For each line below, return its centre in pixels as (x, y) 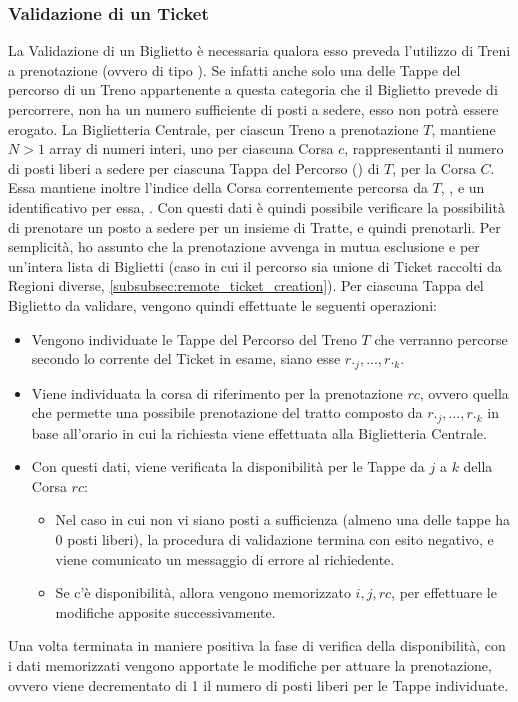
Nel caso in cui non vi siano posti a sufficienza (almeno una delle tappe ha (283, 519)
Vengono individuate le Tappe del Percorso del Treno (194, 338)
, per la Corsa (434, 167)
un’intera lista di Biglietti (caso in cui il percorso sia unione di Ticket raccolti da (255, 265)
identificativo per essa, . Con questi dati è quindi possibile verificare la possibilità (256, 206)
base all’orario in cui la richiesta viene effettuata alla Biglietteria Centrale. (259, 432)
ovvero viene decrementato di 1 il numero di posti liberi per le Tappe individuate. (258, 684)
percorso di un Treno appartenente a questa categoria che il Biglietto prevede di (253, 89)
